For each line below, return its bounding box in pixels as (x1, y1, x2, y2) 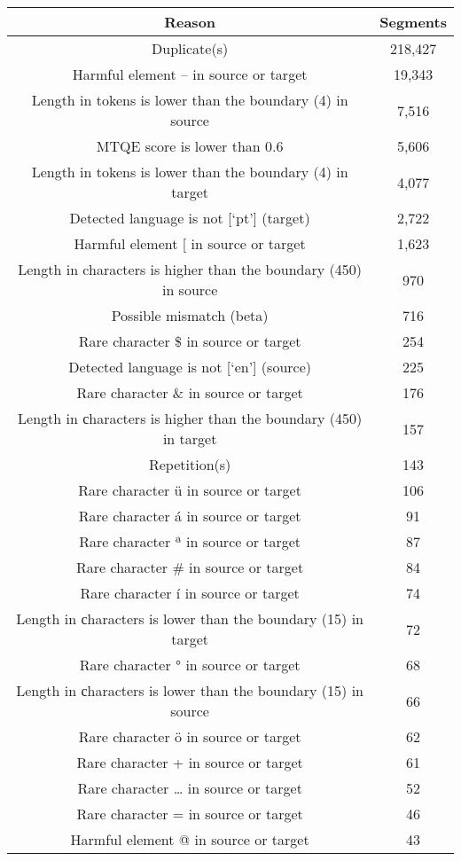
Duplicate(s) (152, 38, 229, 59)
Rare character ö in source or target (78, 726, 301, 747)
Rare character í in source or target (80, 583, 300, 603)
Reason (164, 12, 216, 32)
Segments (379, 12, 447, 32)
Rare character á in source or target (78, 505, 301, 526)
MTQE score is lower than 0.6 (96, 136, 284, 156)
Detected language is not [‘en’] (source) (68, 356, 311, 377)
